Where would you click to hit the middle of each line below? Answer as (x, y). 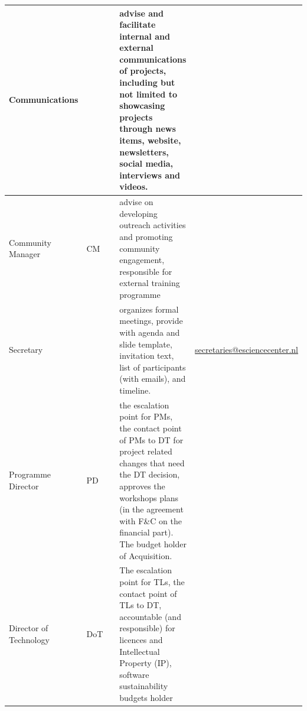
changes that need (152, 462)
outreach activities (153, 225)
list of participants (153, 367)
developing (138, 213)
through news (148, 129)
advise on (136, 202)
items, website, (150, 140)
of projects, (143, 71)
